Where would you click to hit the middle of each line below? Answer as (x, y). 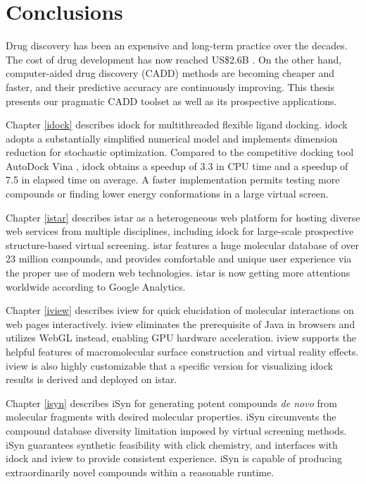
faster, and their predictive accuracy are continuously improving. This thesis (170, 86)
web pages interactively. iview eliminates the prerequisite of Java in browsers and (181, 323)
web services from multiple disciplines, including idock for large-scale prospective (180, 231)
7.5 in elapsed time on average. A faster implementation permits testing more (173, 180)
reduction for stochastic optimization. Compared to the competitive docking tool (180, 152)
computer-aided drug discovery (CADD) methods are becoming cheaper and (170, 73)
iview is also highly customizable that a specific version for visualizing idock (169, 365)
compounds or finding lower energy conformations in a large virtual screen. (167, 194)
